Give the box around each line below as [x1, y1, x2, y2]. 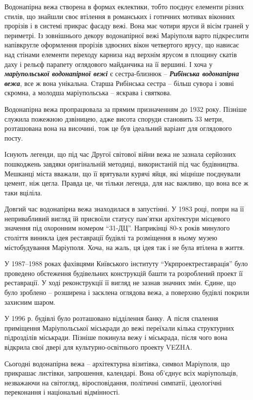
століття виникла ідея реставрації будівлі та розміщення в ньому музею [4, 232, 217, 243]
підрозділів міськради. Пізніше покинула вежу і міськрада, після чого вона [4, 332, 228, 342]
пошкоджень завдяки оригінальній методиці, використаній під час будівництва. [4, 158, 239, 168]
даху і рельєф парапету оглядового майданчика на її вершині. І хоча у [4, 59, 212, 69]
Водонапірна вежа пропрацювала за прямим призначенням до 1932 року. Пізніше [4, 104, 247, 114]
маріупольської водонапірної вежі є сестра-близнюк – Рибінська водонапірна [4, 68, 239, 79]
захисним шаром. [4, 296, 56, 307]
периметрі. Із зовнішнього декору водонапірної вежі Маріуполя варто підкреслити [4, 30, 249, 40]
